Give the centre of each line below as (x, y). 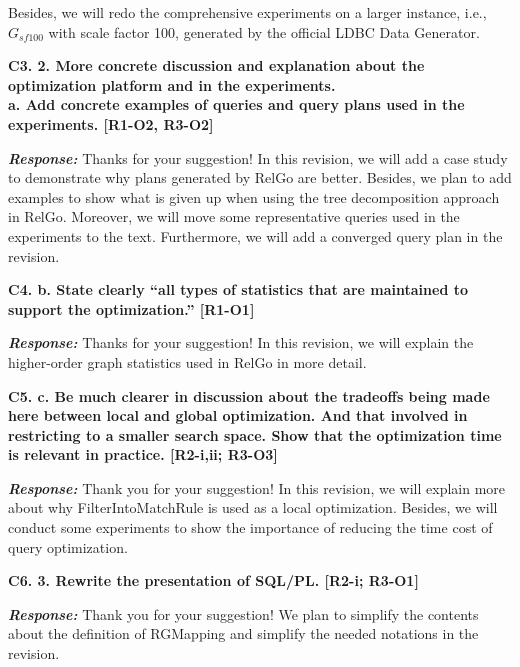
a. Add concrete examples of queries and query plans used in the (236, 104)
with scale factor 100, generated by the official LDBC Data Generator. (264, 31)
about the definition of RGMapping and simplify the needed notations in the (243, 633)
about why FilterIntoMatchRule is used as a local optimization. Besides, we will (253, 507)
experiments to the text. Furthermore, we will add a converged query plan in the (255, 235)
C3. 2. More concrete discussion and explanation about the (216, 65)
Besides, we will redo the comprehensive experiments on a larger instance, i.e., (247, 12)
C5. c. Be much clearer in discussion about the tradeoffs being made (249, 395)
